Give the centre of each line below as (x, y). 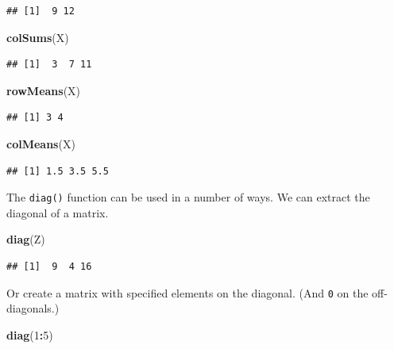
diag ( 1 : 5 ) (30, 334)
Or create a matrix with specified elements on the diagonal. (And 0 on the (187, 292)
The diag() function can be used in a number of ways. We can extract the (188, 197)
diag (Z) (26, 239)
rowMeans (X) (44, 90)
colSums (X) (38, 37)
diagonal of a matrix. (58, 212)
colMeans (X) (41, 143)
